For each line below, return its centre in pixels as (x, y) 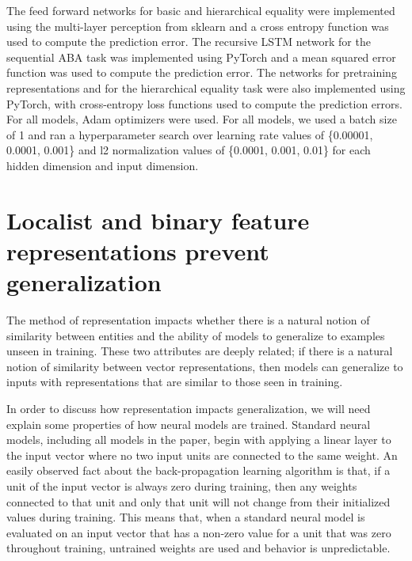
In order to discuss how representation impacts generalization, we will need (189, 408)
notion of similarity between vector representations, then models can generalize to (205, 366)
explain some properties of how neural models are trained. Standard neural (189, 424)
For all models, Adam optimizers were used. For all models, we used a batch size (202, 119)
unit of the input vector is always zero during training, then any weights (182, 485)
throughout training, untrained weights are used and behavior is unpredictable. (198, 548)
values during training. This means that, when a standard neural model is (186, 517)
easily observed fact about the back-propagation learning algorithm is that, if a (198, 470)
